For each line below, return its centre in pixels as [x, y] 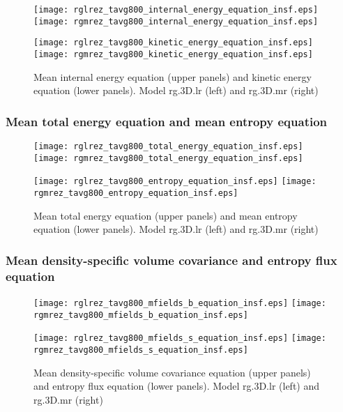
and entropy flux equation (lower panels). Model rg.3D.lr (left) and [177, 386]
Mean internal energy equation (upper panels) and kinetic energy [173, 76]
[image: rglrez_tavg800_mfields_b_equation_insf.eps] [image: [180, 303]
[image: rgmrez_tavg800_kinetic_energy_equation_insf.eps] [173, 54]
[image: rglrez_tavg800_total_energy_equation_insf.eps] [168, 147]
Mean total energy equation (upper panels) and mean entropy [166, 215]
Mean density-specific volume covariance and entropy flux [171, 260]
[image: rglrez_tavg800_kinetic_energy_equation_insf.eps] [173, 43]
